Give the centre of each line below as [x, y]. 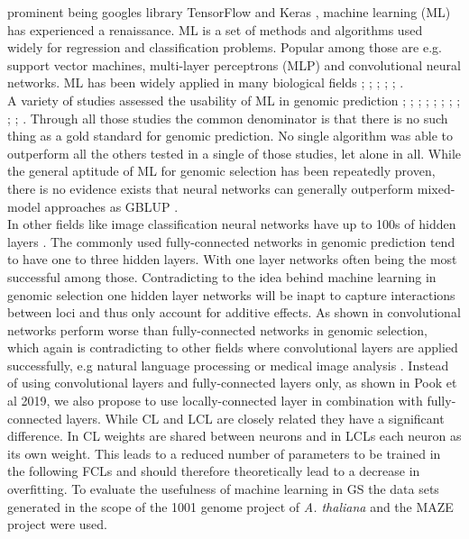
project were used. [57, 524]
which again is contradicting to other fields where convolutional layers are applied [233, 347]
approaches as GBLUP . [111, 206]
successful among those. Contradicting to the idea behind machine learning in [222, 276]
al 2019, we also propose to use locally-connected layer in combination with [215, 401]
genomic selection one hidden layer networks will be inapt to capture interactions [231, 294]
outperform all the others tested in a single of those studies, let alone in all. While [234, 153]
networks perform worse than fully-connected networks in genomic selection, [217, 329]
